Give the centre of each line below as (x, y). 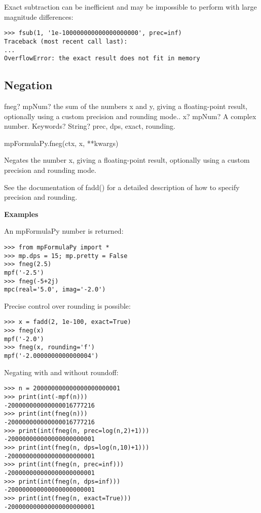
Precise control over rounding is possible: (67, 305)
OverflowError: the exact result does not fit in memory (102, 59)
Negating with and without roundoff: (61, 372)
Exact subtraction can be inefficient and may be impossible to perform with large (130, 7)
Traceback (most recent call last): (66, 41)
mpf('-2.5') (24, 272)
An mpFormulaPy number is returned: (64, 231)
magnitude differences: (39, 16)
